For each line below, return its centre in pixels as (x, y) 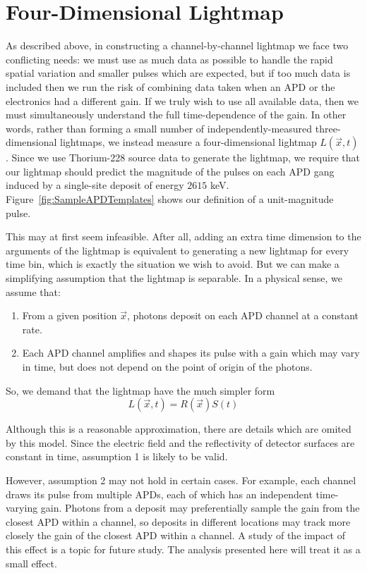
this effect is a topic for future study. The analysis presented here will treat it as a (183, 549)
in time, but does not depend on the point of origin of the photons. (167, 366)
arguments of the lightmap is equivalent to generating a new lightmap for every (178, 250)
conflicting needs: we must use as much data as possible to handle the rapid (169, 59)
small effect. (31, 563)
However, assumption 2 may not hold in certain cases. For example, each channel (181, 480)
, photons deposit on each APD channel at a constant (243, 315)
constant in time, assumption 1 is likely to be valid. (117, 456)
